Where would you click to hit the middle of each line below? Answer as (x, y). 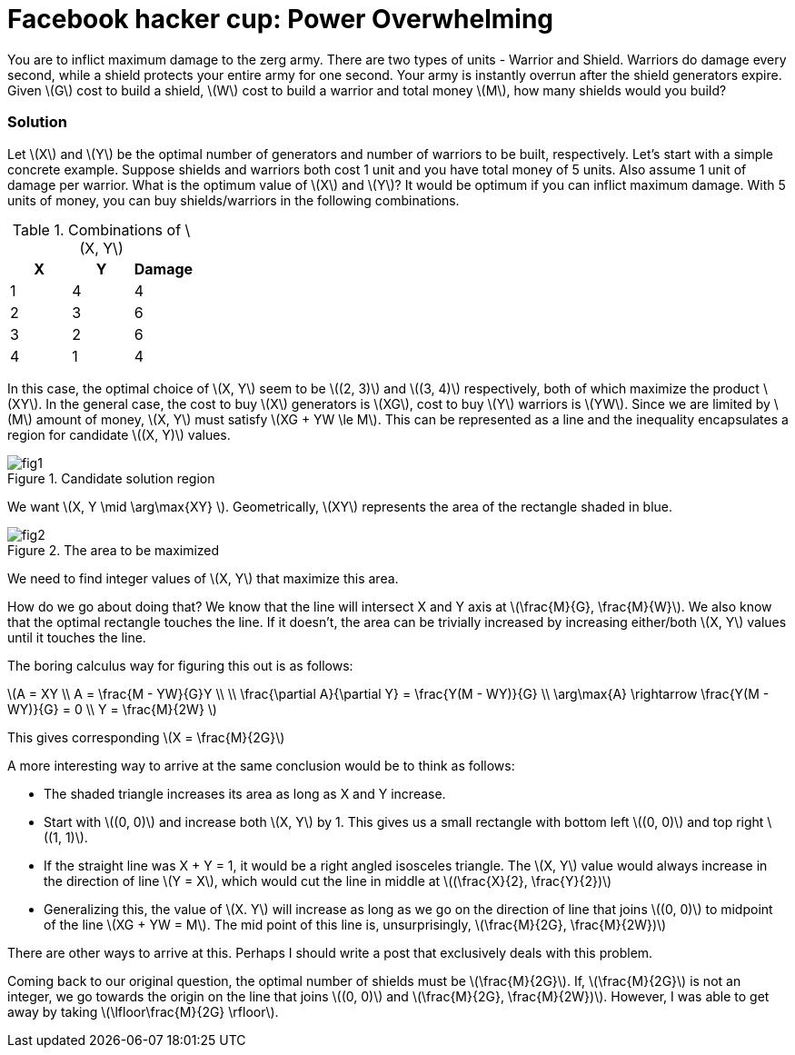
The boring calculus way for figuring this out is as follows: (180, 665)
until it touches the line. (77, 637)
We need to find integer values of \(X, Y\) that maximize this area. (203, 578)
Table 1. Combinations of (97, 229)
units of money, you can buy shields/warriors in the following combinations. (234, 200)
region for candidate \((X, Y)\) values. (119, 434)
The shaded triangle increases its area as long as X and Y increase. (245, 793)
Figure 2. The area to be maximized (114, 550)
